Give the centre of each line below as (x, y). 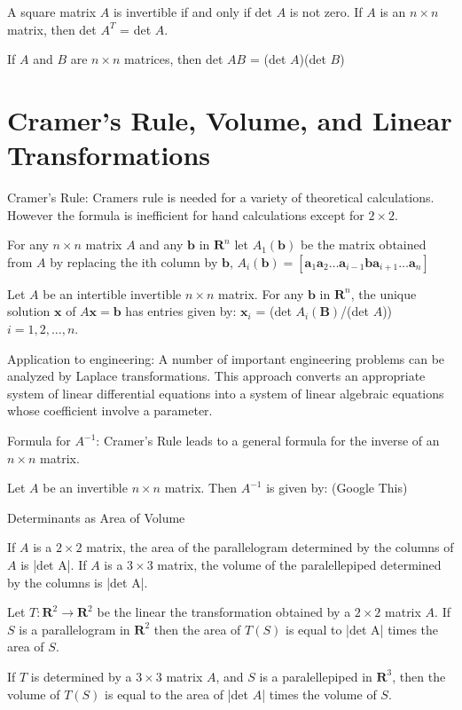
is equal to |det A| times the (362, 629)
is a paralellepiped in (316, 676)
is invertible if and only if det (192, 12)
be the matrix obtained (363, 245)
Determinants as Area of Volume (96, 517)
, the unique (384, 293)
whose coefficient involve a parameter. (110, 410)
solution (29, 311)
